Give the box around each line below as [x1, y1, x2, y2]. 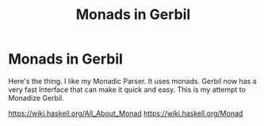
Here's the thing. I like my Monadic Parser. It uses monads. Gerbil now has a [8, 76, 257, 86]
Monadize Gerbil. [8, 93, 65, 102]
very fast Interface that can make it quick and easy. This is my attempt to [8, 85, 246, 94]
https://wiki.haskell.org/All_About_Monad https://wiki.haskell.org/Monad [8, 109, 243, 118]
